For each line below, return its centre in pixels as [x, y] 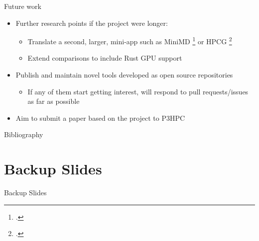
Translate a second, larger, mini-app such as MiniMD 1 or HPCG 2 [130, 40]
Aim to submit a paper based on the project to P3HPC [100, 118]
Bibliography [24, 134]
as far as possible [54, 101]
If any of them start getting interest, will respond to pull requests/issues [138, 91]
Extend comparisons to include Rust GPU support [105, 58]
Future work [23, 6]
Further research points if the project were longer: [92, 23]
